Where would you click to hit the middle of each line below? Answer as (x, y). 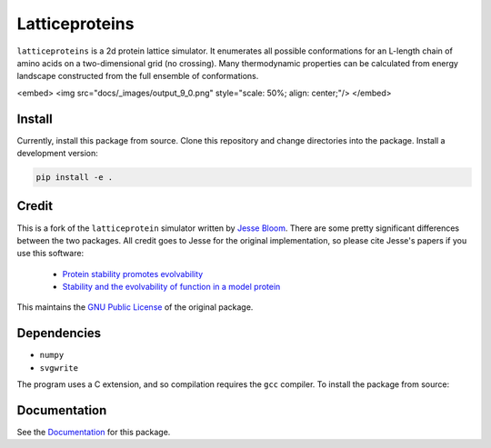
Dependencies (59, 333)
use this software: (50, 254)
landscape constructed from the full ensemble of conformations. (138, 76)
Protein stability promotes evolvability (133, 274)
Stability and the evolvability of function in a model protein (171, 287)
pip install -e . (75, 177)
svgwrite (59, 368)
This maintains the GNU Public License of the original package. (135, 307)
